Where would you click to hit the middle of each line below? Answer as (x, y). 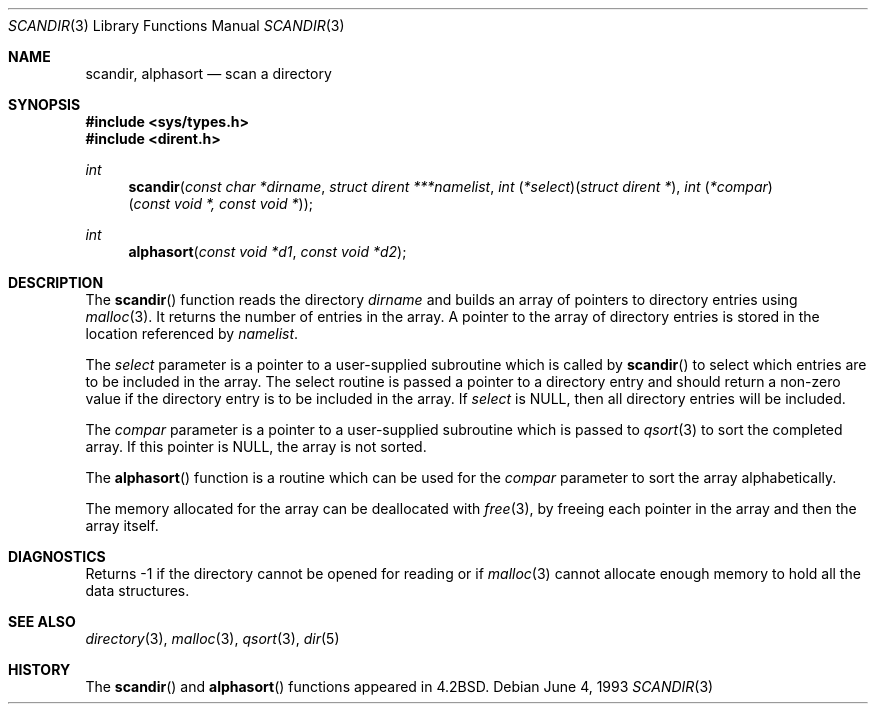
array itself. (122, 525)
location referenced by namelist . (192, 333)
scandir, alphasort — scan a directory (208, 73)
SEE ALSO (42, 621)
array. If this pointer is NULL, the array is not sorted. (256, 446)
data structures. (137, 590)
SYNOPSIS (44, 104)
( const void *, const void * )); (221, 203)
